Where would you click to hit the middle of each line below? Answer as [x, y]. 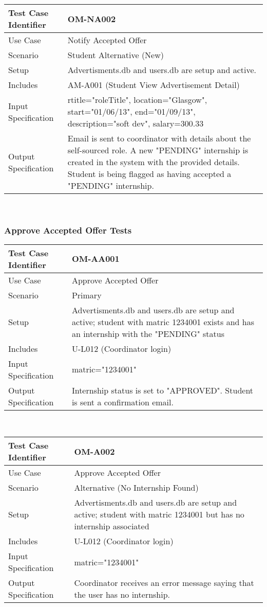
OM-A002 [94, 451]
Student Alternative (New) [116, 55]
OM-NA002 [92, 19]
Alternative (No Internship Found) [136, 488]
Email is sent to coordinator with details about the [159, 138]
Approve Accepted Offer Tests [68, 230]
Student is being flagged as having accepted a [149, 174]
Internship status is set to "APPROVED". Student [163, 390]
